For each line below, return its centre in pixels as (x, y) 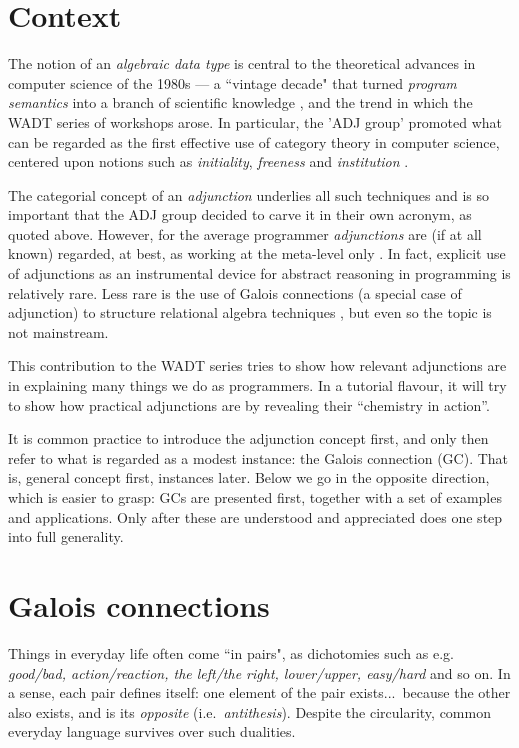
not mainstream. (58, 331)
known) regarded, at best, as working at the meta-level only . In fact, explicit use (257, 253)
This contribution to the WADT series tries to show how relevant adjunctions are (257, 365)
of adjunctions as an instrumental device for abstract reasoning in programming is (259, 273)
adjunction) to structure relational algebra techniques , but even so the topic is (250, 312)
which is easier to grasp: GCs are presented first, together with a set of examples (255, 497)
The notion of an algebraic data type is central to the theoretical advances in (242, 63)
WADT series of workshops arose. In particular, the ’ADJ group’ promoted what (255, 121)
